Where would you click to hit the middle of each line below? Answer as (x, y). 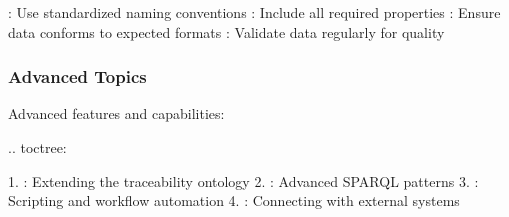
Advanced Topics (77, 76)
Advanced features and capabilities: (116, 113)
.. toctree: (37, 147)
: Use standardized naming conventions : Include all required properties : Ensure (254, 12)
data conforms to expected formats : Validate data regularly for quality (226, 31)
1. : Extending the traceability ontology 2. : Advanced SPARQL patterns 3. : (243, 180)
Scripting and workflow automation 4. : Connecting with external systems (234, 200)
